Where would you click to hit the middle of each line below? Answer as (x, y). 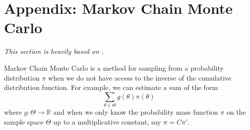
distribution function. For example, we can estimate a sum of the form (111, 87)
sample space (24, 121)
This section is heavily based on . (54, 51)
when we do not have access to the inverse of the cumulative (140, 77)
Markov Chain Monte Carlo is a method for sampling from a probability (114, 67)
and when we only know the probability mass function (136, 112)
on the (236, 112)
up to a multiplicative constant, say (107, 121)
